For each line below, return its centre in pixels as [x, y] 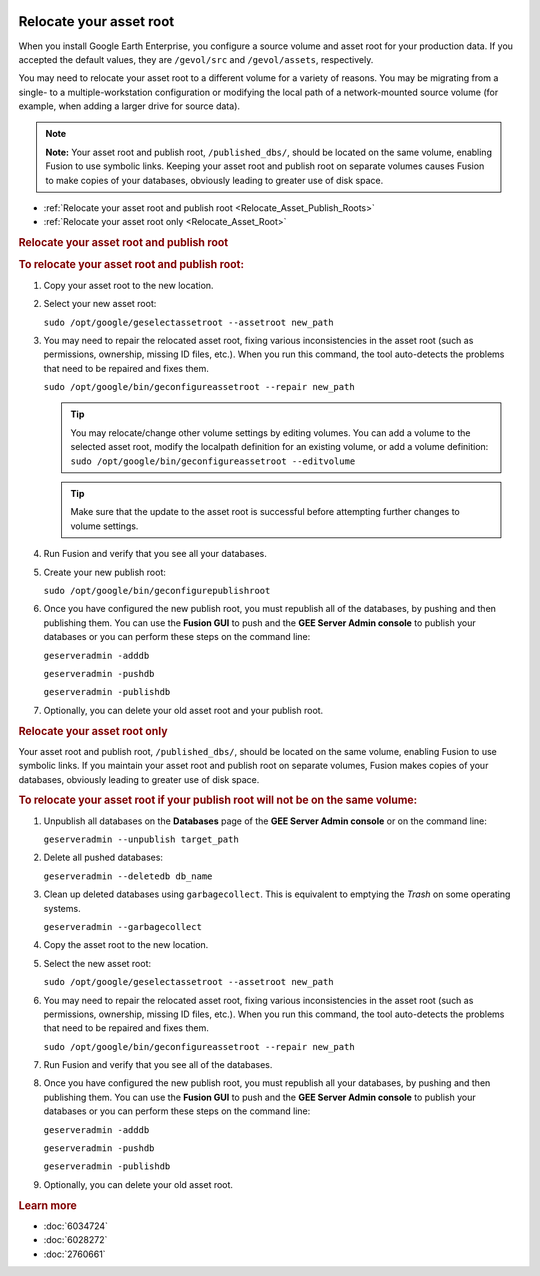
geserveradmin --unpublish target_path [141, 839]
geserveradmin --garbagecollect [122, 926]
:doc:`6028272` [75, 1240]
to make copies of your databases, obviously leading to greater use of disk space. [214, 180]
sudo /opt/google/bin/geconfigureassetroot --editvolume [213, 461]
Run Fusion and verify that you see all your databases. [155, 554]
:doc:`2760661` [74, 1254]
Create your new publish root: [105, 572]
